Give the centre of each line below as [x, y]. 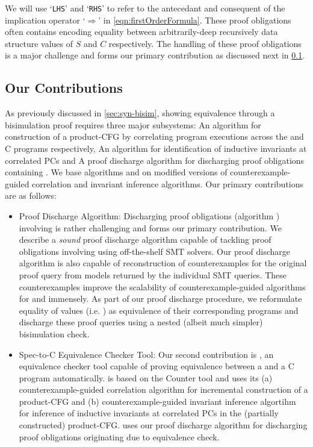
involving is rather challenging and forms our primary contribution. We [150, 227]
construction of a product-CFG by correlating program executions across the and [154, 136]
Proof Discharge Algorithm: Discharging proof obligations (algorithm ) [149, 215]
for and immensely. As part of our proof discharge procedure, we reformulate [160, 299]
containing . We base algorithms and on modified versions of [116, 172]
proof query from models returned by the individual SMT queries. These [153, 274]
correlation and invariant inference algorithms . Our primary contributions [168, 183]
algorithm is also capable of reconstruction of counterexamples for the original [163, 263]
